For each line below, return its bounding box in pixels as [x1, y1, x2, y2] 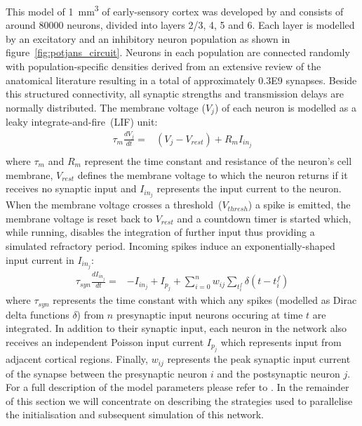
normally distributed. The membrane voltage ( [6, 100, 206, 114]
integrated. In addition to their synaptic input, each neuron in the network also [6, 321, 347, 335]
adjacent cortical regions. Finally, [6, 352, 148, 366]
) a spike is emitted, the [248, 197, 351, 212]
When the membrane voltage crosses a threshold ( [6, 197, 222, 212]
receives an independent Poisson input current [6, 334, 204, 349]
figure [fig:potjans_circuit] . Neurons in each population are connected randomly [6, 45, 350, 60]
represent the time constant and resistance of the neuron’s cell [84, 153, 352, 168]
